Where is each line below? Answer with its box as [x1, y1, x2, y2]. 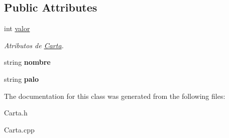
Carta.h [4, 107, 28, 118]
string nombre [4, 57, 51, 67]
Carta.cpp [4, 124, 35, 134]
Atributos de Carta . [4, 40, 64, 50]
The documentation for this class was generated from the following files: [4, 90, 225, 101]
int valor [4, 23, 30, 34]
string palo [4, 73, 39, 84]
